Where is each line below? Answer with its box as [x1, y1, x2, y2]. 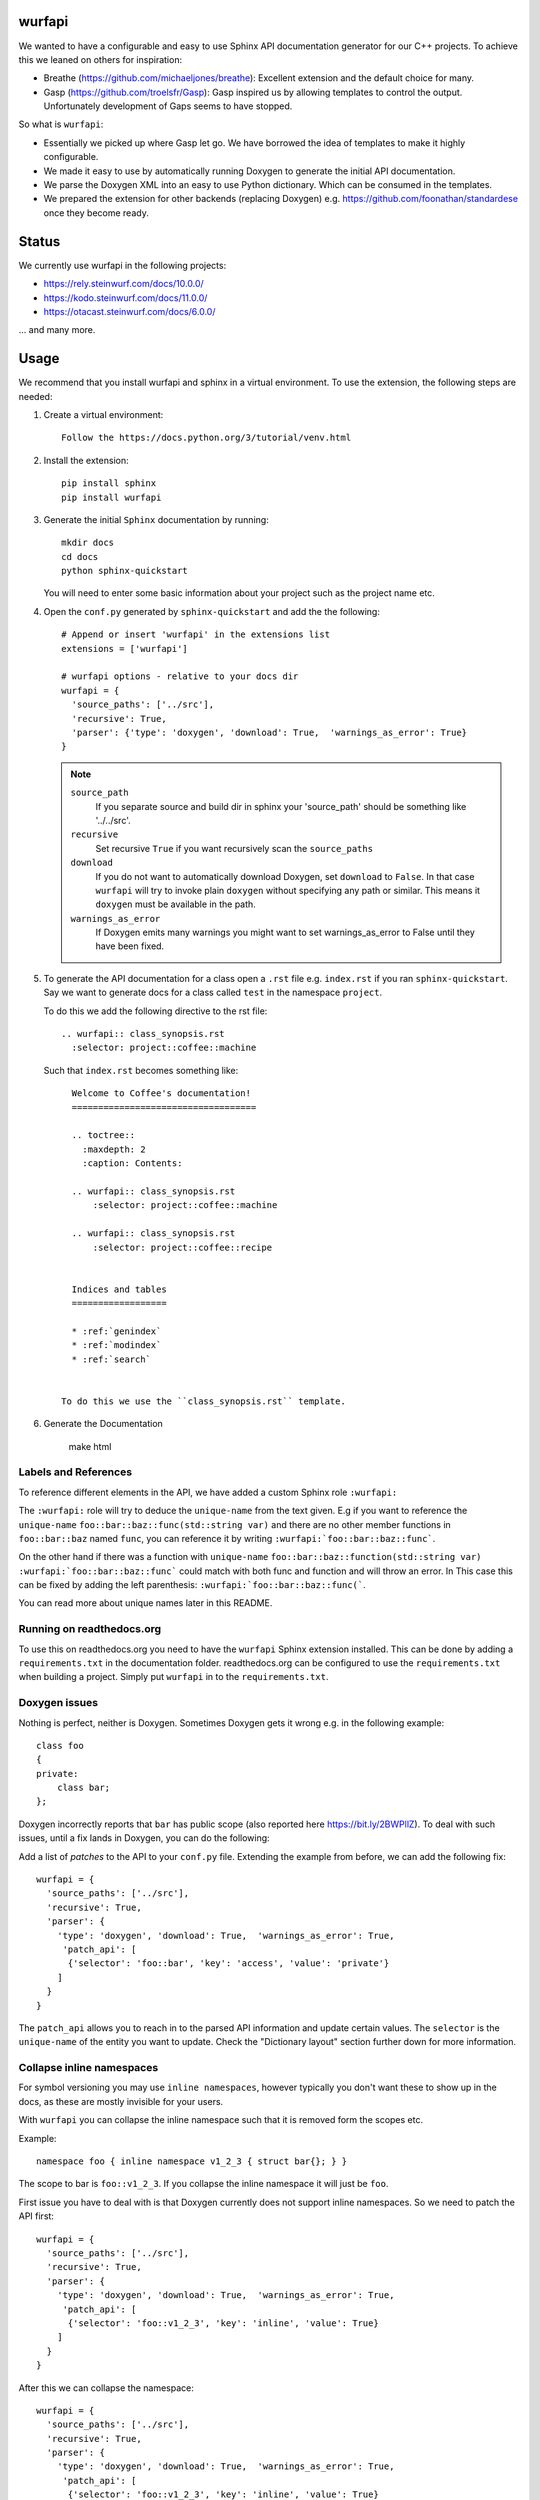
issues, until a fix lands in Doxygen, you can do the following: [18, 1832, 270, 1844]
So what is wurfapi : [18, 118, 104, 130]
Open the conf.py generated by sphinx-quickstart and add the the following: [43, 605, 380, 617]
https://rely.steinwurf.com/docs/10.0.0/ [43, 278, 204, 290]
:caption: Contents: [81, 1158, 183, 1169]
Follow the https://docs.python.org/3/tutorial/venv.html [61, 432, 352, 444]
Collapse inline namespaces [18, 2061, 159, 2075]
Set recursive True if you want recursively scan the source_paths [95, 842, 374, 854]
